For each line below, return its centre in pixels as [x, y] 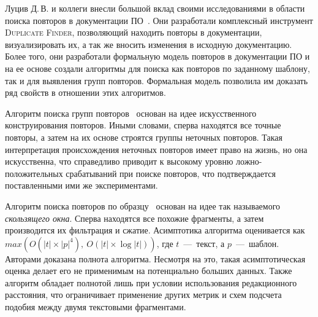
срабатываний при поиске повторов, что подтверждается [171, 173]
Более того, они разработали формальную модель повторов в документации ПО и [157, 56]
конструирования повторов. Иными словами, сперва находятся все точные [143, 125]
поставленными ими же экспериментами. [81, 185]
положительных [34, 173]
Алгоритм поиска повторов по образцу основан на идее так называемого [143, 205]
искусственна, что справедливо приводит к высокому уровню [119, 161]
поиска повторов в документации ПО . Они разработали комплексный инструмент [159, 20]
